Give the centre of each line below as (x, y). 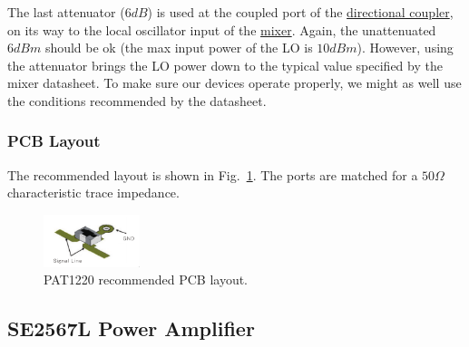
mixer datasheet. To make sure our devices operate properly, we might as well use (234, 83)
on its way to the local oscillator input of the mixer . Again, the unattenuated (222, 29)
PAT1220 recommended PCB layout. (146, 280)
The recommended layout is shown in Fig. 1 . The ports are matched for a (213, 174)
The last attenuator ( (66, 12)
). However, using (405, 48)
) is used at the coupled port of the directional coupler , (300, 12)
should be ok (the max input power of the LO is (179, 48)
